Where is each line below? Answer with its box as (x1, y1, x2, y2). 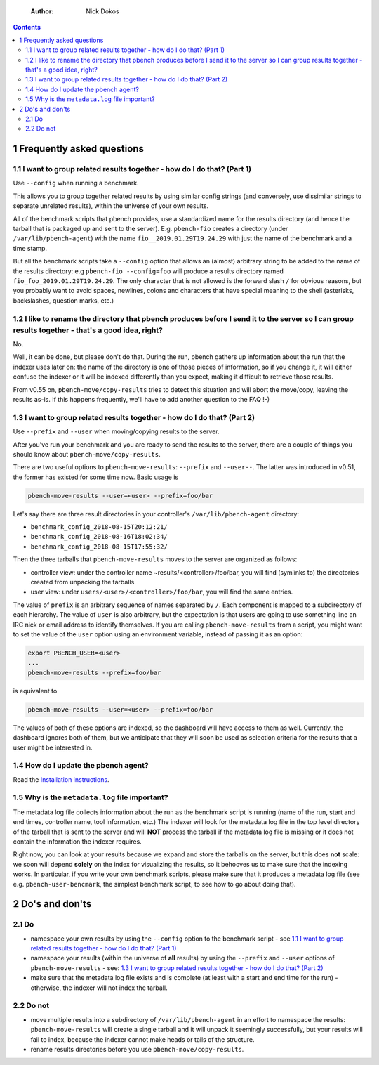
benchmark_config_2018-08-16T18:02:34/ (30, 532, 168, 541)
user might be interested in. (13, 743, 93, 752)
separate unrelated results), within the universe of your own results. (13, 202, 209, 210)
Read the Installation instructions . (13, 775, 109, 783)
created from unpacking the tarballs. (30, 578, 136, 587)
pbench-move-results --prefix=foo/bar (27, 668, 161, 677)
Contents (13, 23, 41, 32)
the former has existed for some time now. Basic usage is (13, 473, 179, 481)
